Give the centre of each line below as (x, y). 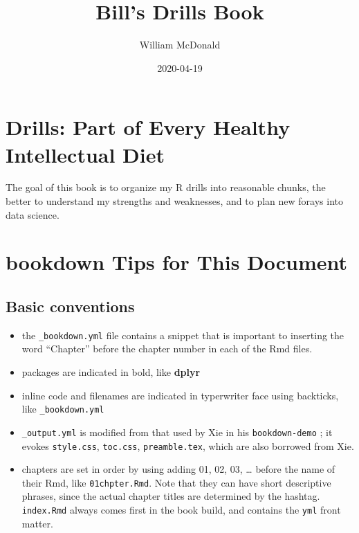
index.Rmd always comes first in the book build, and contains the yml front (181, 510)
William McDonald (180, 45)
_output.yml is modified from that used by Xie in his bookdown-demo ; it (177, 432)
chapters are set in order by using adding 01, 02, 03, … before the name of (178, 469)
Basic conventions (70, 306)
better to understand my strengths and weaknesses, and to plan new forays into (174, 201)
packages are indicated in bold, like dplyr (111, 372)
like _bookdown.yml (63, 409)
